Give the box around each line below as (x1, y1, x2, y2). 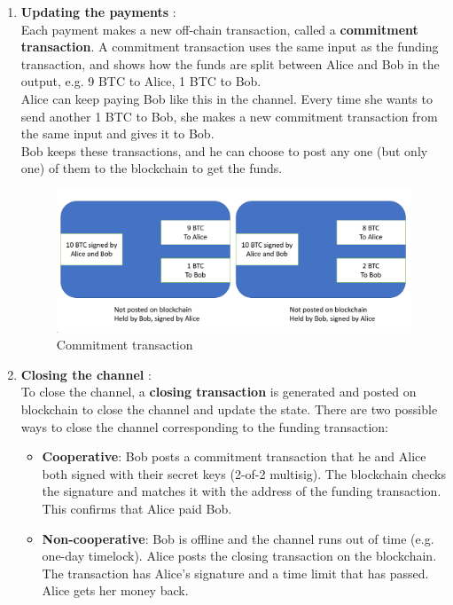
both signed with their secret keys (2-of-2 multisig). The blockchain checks (42, 464, 447, 483)
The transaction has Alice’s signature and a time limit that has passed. (42, 563, 429, 582)
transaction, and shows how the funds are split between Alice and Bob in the (20, 54, 440, 73)
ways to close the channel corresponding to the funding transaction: (20, 417, 389, 436)
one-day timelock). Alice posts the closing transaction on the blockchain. (42, 546, 437, 565)
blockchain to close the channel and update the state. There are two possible (20, 399, 438, 418)
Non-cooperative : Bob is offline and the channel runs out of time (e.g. (42, 529, 434, 547)
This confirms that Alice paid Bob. (42, 499, 232, 517)
